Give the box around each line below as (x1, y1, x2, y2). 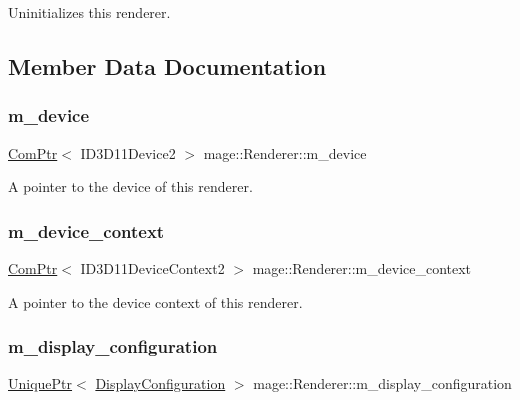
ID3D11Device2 (80, 142, 176, 163)
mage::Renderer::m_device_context (252, 258, 472, 278)
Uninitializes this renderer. (8, 2, 171, 22)
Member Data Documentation (8, 50, 327, 81)
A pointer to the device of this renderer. (8, 176, 253, 197)
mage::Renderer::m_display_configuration (253, 373, 512, 394)
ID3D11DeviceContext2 (80, 258, 225, 278)
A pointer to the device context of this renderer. (8, 291, 303, 312)
